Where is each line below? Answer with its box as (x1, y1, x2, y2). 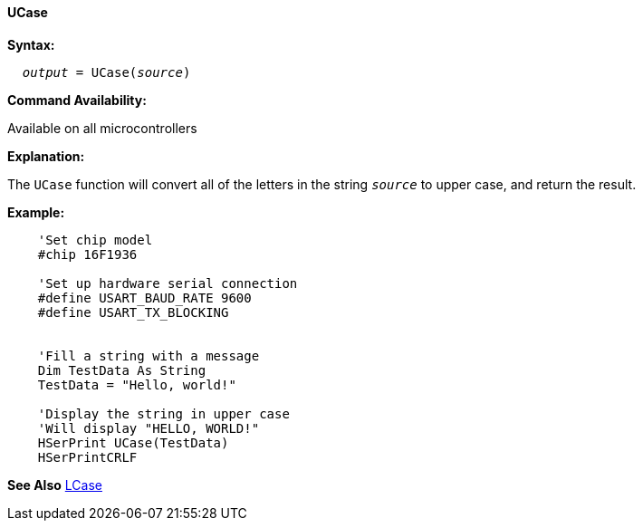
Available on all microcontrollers (7, 120, 197, 136)
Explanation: (7, 148, 85, 164)
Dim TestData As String (37, 362, 206, 378)
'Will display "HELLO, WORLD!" (37, 420, 260, 436)
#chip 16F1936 (37, 246, 138, 262)
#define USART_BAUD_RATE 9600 (37, 290, 252, 305)
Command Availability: (7, 91, 147, 108)
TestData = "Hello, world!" (37, 377, 236, 392)
